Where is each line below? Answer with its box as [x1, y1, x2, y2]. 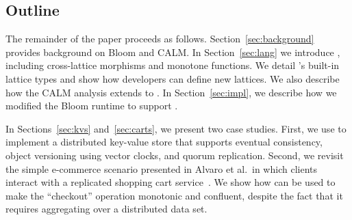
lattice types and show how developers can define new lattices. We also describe [5, 71, 340, 85]
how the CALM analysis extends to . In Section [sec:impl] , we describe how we [5, 85, 337, 99]
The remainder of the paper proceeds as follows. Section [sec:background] [5, 31, 314, 46]
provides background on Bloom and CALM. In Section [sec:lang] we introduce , [5, 44, 340, 59]
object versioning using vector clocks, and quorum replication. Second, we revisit [5, 148, 344, 162]
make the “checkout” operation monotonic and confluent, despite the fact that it [5, 188, 343, 202]
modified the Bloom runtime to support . [5, 98, 178, 113]
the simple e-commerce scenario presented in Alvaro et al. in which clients [5, 161, 317, 176]
